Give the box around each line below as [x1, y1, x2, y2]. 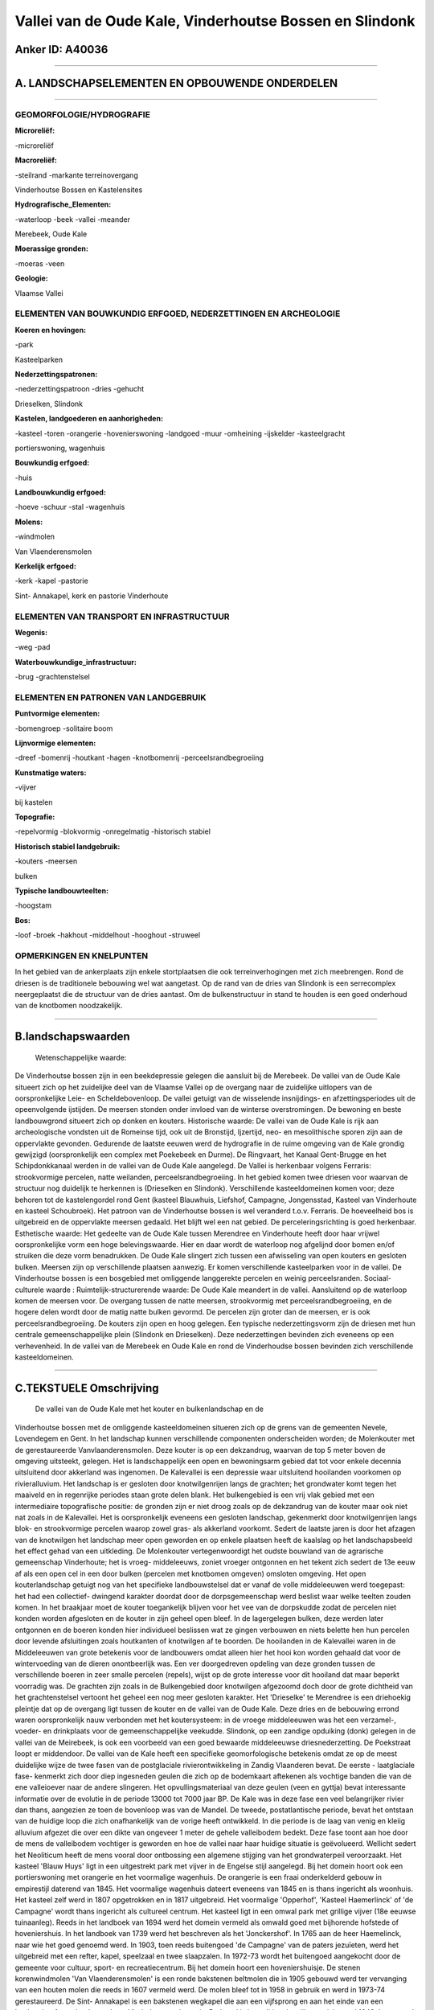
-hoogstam [14, 900, 52, 910]
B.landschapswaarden [14, 1030, 130, 1044]
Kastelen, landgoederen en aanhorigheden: [14, 414, 164, 424]
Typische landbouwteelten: [14, 885, 108, 896]
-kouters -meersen [14, 856, 78, 866]
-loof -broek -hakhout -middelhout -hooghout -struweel [14, 930, 201, 940]
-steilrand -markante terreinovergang [14, 170, 138, 180]
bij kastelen [14, 797, 53, 807]
